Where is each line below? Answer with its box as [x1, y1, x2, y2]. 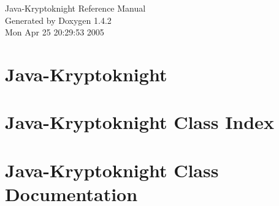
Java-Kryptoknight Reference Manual [5, 2, 146, 14]
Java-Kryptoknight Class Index [5, 109, 274, 134]
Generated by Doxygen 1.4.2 [5, 13, 112, 26]
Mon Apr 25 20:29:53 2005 [5, 26, 104, 39]
